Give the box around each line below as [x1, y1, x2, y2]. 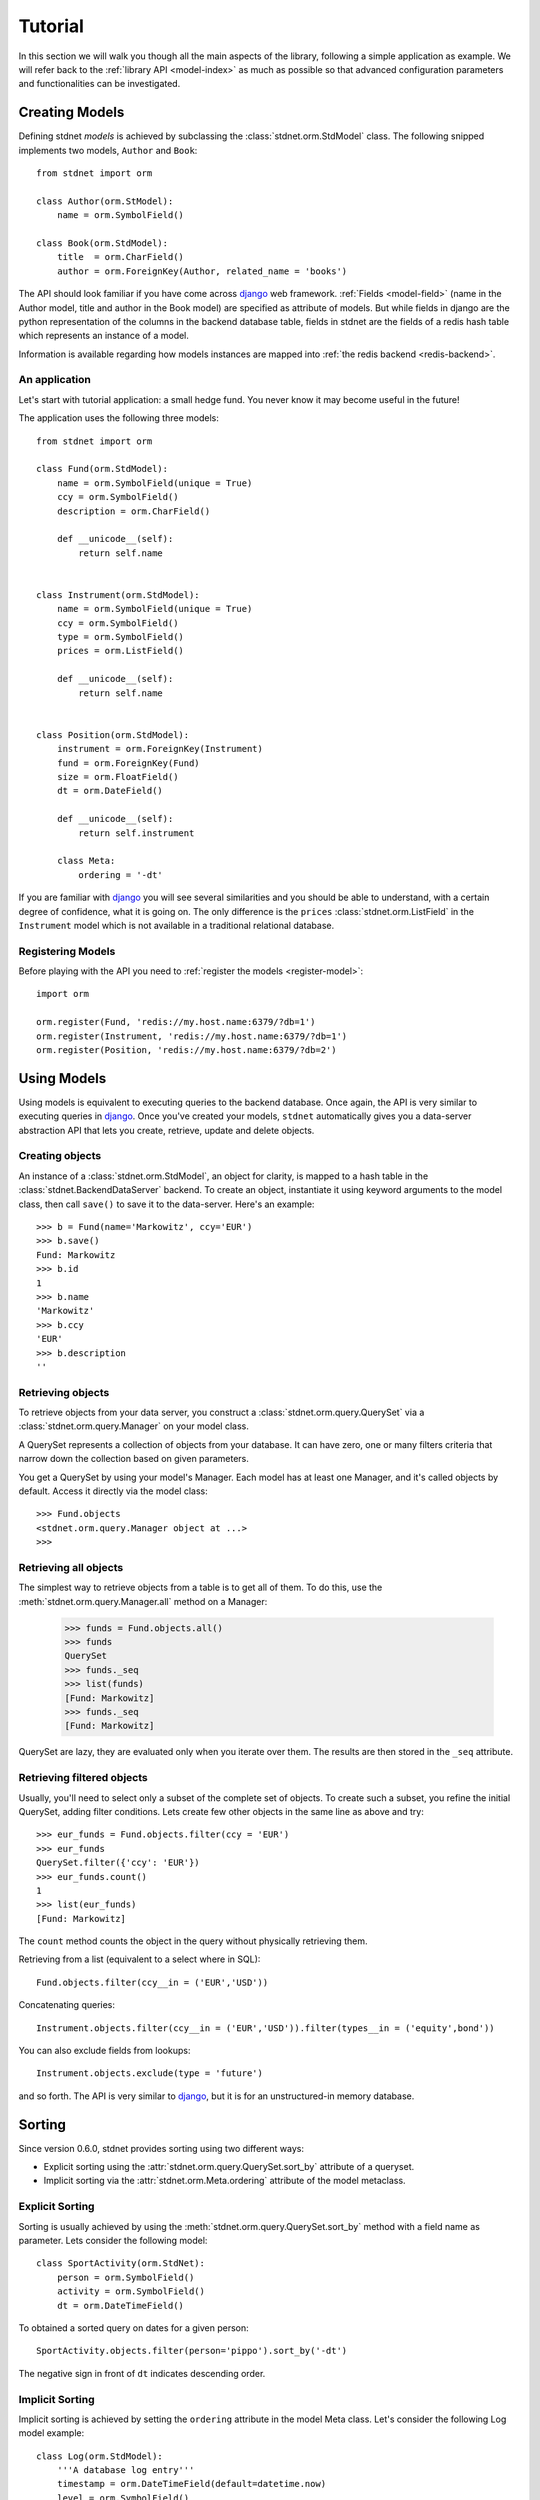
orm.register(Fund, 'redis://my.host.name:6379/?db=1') [36, 1016, 316, 1028]
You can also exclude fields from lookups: [18, 2045, 191, 2057]
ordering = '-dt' [78, 869, 164, 880]
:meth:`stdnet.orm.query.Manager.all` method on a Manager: [18, 1595, 268, 1607]
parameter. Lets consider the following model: [18, 2235, 208, 2247]
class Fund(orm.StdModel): [36, 463, 169, 475]
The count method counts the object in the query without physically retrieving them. [18, 1935, 368, 1947]
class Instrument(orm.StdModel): [36, 589, 200, 600]
